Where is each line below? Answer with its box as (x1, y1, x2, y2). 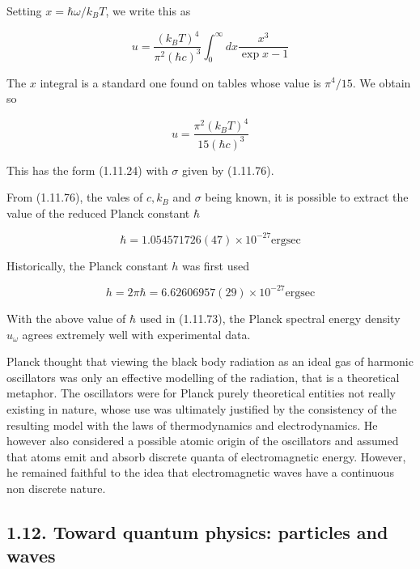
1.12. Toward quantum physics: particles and (6, 519, 388, 544)
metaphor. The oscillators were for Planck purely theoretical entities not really (6, 384, 396, 401)
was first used (181, 257, 250, 274)
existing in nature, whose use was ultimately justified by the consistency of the (6, 400, 397, 417)
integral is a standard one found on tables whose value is (40, 74, 321, 91)
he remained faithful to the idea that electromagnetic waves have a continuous (6, 464, 394, 481)
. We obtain (352, 74, 411, 91)
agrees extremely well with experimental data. (22, 325, 251, 342)
